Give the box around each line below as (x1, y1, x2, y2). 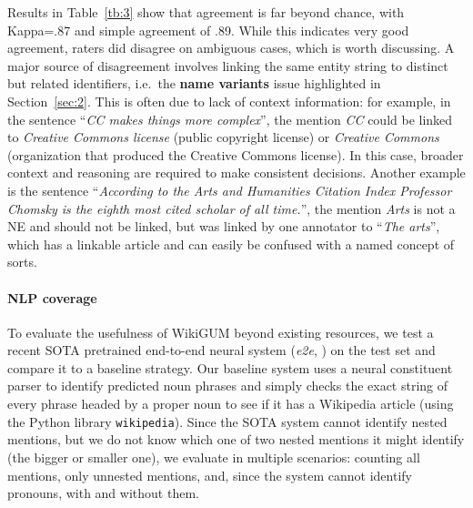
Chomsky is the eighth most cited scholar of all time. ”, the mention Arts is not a (7, 198, 456, 218)
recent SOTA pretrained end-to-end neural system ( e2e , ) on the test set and (7, 340, 436, 360)
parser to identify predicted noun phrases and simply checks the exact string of (7, 376, 448, 395)
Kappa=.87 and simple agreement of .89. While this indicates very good (7, 20, 409, 39)
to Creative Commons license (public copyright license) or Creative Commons (7, 127, 439, 147)
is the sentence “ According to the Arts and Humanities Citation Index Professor (7, 180, 452, 199)
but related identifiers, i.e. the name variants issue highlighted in (7, 74, 381, 93)
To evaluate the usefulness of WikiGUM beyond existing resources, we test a (7, 322, 434, 341)
